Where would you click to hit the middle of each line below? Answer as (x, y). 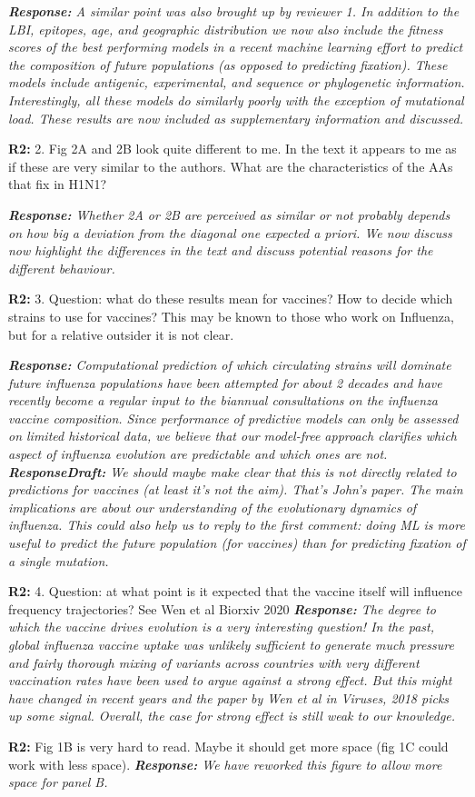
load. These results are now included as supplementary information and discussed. (236, 118)
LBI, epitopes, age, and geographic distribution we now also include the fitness (226, 29)
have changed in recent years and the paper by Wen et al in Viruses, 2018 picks (229, 697)
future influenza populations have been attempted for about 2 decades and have (225, 382)
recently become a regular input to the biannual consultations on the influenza (223, 400)
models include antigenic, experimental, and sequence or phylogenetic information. (237, 82)
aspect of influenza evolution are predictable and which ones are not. (198, 454)
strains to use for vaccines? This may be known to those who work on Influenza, (231, 316)
